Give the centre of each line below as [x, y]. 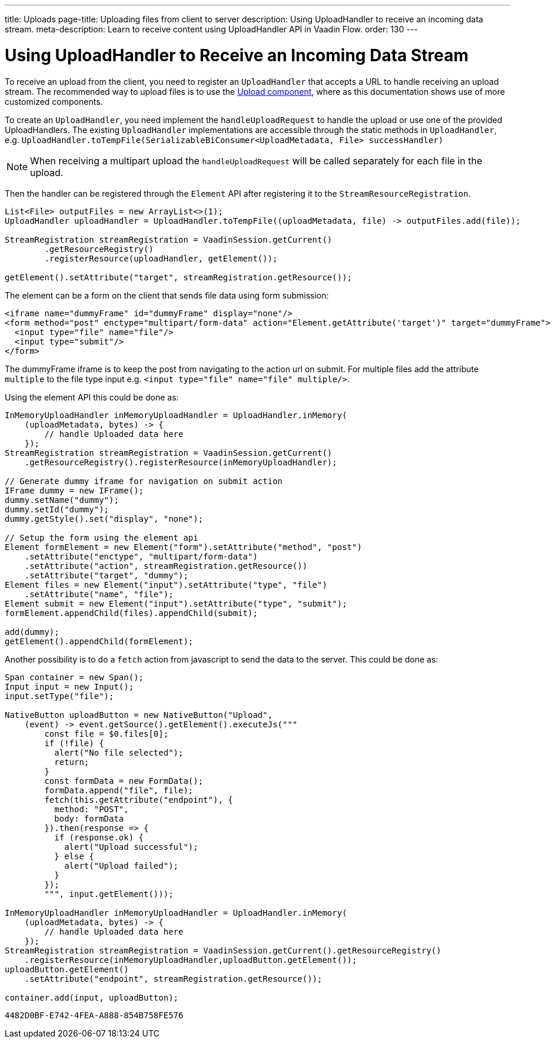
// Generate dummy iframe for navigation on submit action [144, 481]
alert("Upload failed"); [122, 865]
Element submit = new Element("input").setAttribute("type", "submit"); [176, 603]
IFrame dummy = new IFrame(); [74, 490]
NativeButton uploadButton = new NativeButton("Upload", [139, 715]
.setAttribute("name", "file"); [99, 594]
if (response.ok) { [99, 837]
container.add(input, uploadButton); [92, 997]
